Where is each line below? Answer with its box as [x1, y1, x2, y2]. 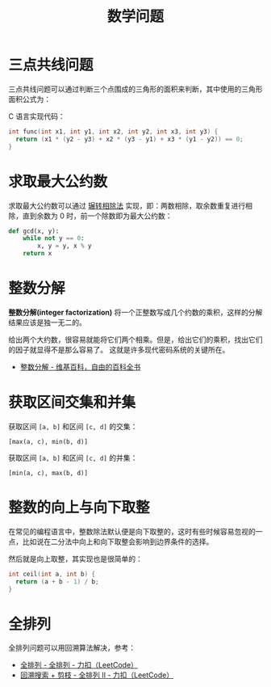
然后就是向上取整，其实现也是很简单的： [8, 554, 143, 563]
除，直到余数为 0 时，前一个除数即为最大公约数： [8, 211, 173, 221]
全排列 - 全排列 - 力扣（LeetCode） [19, 660, 139, 670]
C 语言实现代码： [8, 111, 66, 121]
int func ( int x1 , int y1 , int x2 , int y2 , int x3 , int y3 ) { [8, 127, 219, 136]
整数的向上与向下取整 [8, 499, 151, 517]
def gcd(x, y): [8, 227, 60, 235]
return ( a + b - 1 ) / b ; [15, 577, 99, 586]
